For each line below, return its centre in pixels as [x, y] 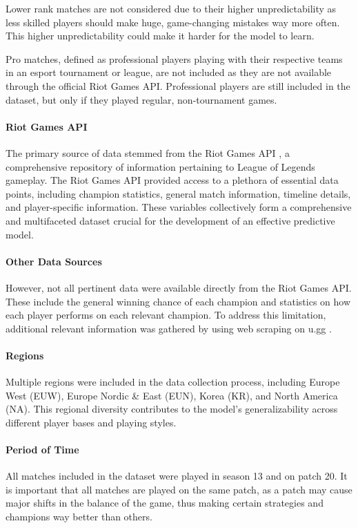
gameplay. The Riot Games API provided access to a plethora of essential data [172, 180]
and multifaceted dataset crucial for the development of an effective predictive [170, 220]
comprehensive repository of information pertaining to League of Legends [160, 166]
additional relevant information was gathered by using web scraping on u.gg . [169, 328]
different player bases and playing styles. [91, 422]
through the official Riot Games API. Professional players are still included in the [178, 85]
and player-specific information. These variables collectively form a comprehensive [179, 207]
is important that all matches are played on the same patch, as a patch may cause [179, 489]
